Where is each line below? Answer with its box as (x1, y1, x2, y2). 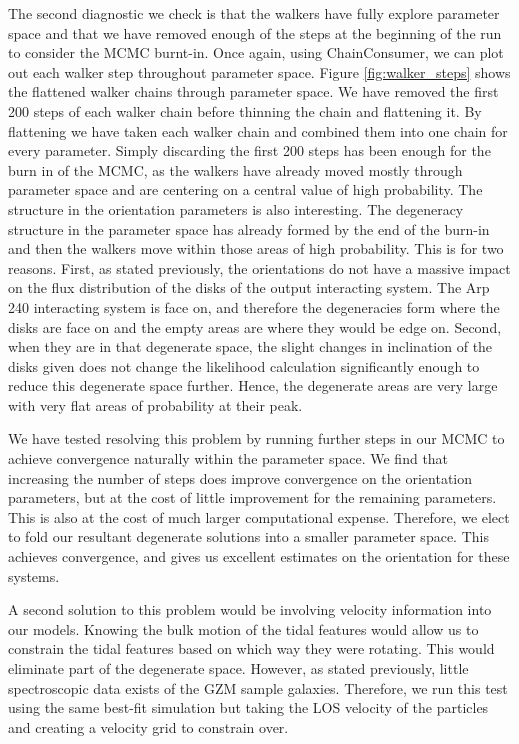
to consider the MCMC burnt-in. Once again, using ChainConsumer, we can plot (8, 42, 504, 63)
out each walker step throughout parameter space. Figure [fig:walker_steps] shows (8, 61, 511, 82)
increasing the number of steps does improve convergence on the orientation (8, 467, 473, 488)
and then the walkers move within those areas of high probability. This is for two (8, 238, 504, 259)
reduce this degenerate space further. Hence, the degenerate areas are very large (8, 375, 498, 396)
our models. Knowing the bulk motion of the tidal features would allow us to (8, 618, 479, 639)
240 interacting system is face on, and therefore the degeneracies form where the (8, 296, 500, 317)
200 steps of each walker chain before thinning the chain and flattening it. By (8, 100, 482, 121)
